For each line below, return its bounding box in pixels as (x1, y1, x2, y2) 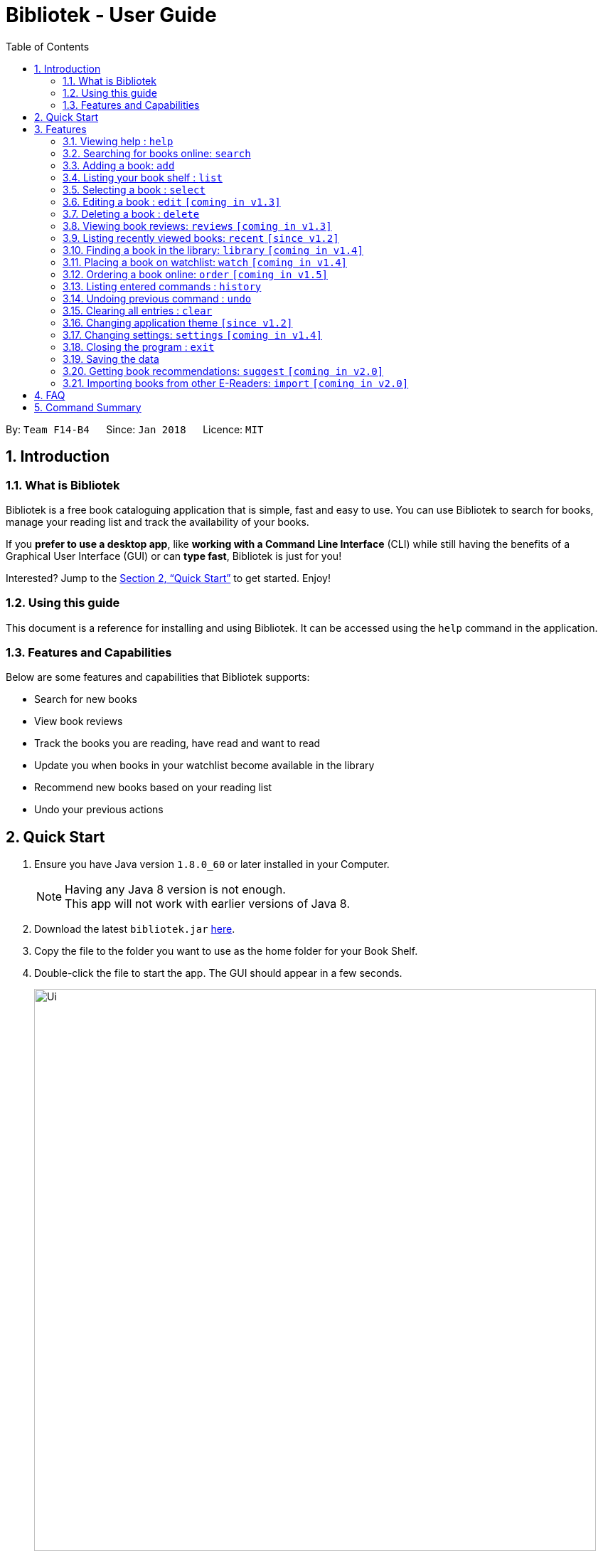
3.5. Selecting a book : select (63, 183, 206, 196)
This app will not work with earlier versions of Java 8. (65, 896, 350, 911)
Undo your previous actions (34, 803, 164, 816)
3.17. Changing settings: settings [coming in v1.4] (63, 328, 322, 341)
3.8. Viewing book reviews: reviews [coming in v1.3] (63, 219, 332, 232)
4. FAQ (34, 388, 65, 401)
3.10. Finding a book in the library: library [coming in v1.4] (63, 243, 363, 256)
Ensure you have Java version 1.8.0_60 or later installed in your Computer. (34, 858, 390, 871)
